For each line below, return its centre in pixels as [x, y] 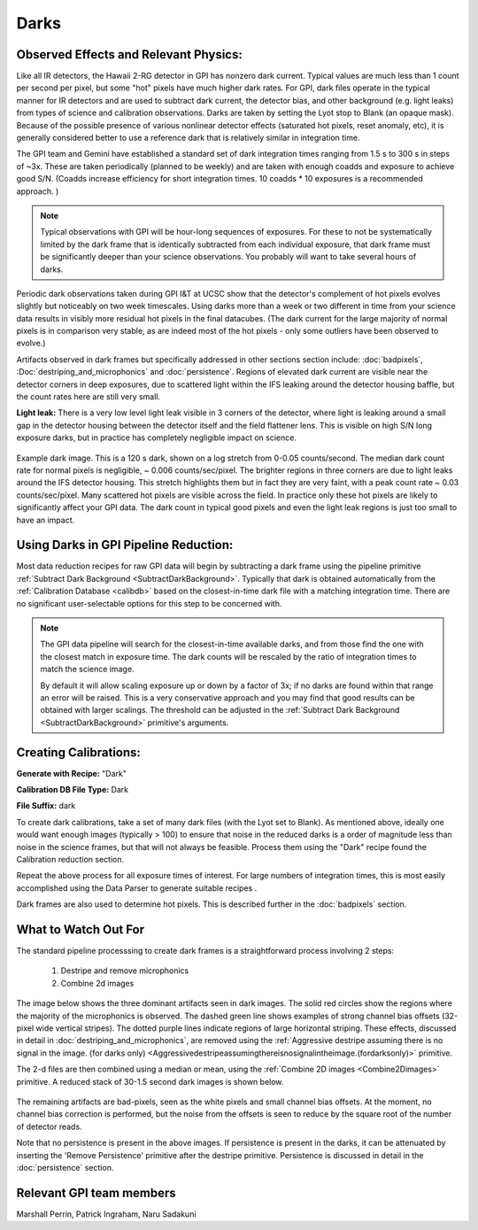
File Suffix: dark [46, 806]
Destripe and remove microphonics [125, 971]
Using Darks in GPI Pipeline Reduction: [125, 545]
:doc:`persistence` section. [65, 1167]
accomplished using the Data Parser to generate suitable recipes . [137, 888]
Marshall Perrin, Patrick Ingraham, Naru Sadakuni [106, 1214]
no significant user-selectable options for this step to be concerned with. [149, 603]
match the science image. [87, 669]
